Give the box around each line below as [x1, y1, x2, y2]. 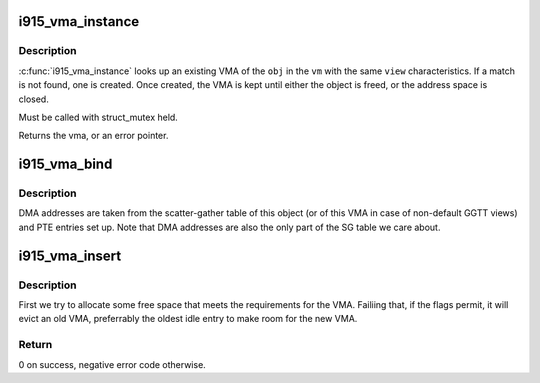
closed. [18, 93, 49, 105]
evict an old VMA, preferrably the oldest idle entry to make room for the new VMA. [18, 313, 358, 325]
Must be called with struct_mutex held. [18, 111, 179, 123]
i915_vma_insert [18, 247, 122, 264]
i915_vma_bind [18, 156, 113, 173]
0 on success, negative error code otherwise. [18, 358, 207, 370]
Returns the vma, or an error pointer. [18, 130, 169, 142]
